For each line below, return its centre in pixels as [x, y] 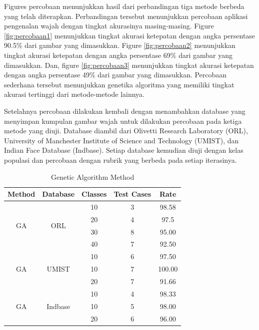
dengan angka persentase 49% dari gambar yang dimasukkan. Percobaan [115, 75]
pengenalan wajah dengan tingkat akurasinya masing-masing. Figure [109, 26]
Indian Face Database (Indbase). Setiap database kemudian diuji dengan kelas [124, 150]
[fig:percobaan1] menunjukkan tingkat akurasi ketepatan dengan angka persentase [130, 35]
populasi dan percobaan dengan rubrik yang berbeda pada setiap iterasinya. [120, 160]
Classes [94, 194]
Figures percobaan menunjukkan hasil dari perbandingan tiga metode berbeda [124, 6]
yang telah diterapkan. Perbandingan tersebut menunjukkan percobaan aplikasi [126, 16]
